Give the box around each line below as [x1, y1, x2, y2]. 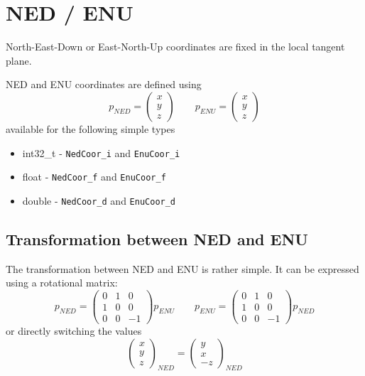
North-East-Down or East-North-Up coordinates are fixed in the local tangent [6, 39, 345, 54]
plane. [6, 53, 32, 68]
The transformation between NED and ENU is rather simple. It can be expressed [6, 261, 359, 276]
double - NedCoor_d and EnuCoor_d [22, 193, 176, 208]
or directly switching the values [6, 323, 142, 338]
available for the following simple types [6, 121, 175, 136]
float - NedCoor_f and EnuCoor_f [22, 169, 166, 184]
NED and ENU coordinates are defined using [6, 77, 202, 92]
